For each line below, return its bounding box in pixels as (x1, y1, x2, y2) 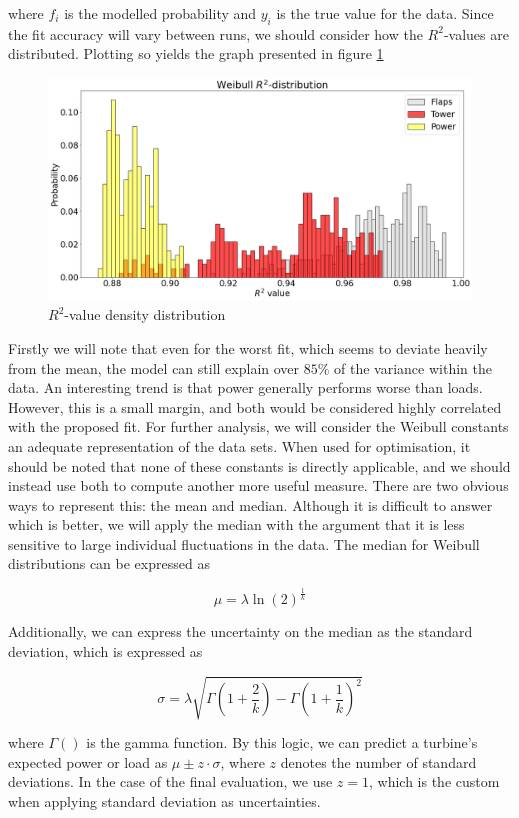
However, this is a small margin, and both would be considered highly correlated (8, 396, 502, 417)
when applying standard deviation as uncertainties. (8, 790, 321, 811)
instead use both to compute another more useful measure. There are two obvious (8, 475, 509, 496)
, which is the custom (369, 771, 500, 792)
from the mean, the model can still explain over (8, 357, 300, 378)
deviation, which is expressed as (8, 641, 203, 662)
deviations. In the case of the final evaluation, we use (8, 771, 333, 792)
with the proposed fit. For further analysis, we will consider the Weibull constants (8, 416, 509, 437)
